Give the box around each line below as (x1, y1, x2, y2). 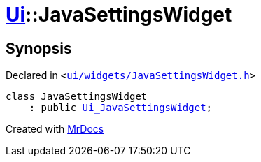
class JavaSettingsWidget (6, 91, 148, 103)
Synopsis (6, 39, 72, 57)
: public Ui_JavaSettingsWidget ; (29, 102, 213, 114)
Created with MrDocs (6, 123, 104, 135)
